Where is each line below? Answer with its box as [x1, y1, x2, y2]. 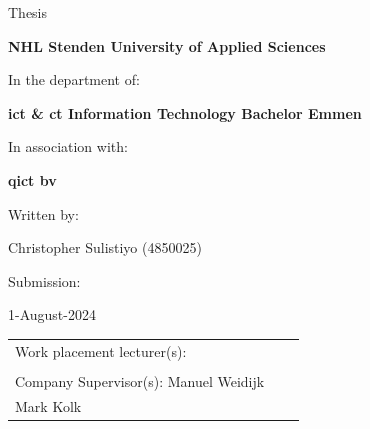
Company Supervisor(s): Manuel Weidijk [15, 370, 265, 391]
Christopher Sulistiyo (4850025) [8, 237, 202, 258]
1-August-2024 [8, 304, 96, 325]
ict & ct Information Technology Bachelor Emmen [8, 102, 362, 123]
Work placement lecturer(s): [15, 340, 187, 361]
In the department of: [8, 69, 140, 90]
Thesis [8, 2, 48, 22]
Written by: [8, 203, 79, 224]
